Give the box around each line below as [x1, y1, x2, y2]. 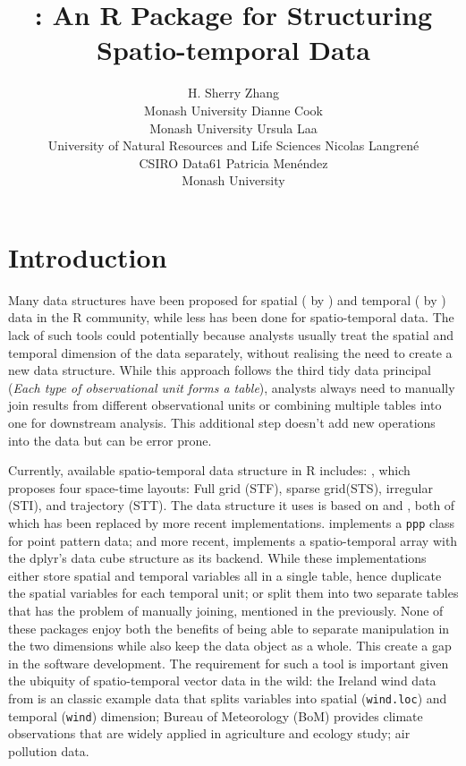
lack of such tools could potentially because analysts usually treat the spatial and [8, 326, 453, 344]
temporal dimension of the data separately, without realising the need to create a [8, 343, 453, 362]
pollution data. [8, 741, 89, 760]
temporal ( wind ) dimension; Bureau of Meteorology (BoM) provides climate [8, 706, 423, 725]
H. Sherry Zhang [188, 83, 279, 102]
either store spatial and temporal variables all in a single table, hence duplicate [8, 566, 442, 584]
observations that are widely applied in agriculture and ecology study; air [8, 724, 411, 743]
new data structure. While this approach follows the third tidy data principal [8, 361, 431, 379]
